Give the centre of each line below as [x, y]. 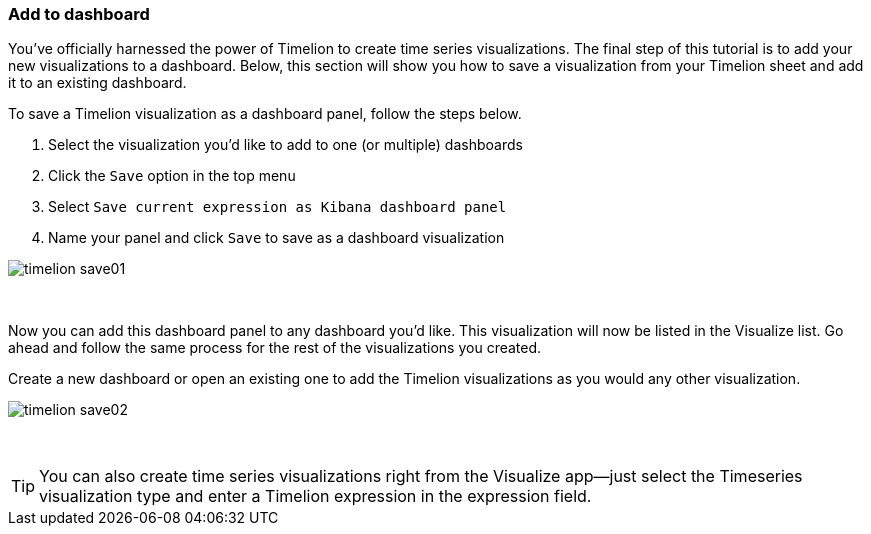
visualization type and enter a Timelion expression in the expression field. [315, 496]
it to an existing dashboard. [97, 83]
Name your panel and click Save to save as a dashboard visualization [276, 238]
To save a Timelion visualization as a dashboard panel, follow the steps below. [265, 114]
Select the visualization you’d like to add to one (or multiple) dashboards [285, 145]
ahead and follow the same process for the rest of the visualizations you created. [275, 348]
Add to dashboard [79, 14]
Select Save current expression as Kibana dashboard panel [277, 207]
